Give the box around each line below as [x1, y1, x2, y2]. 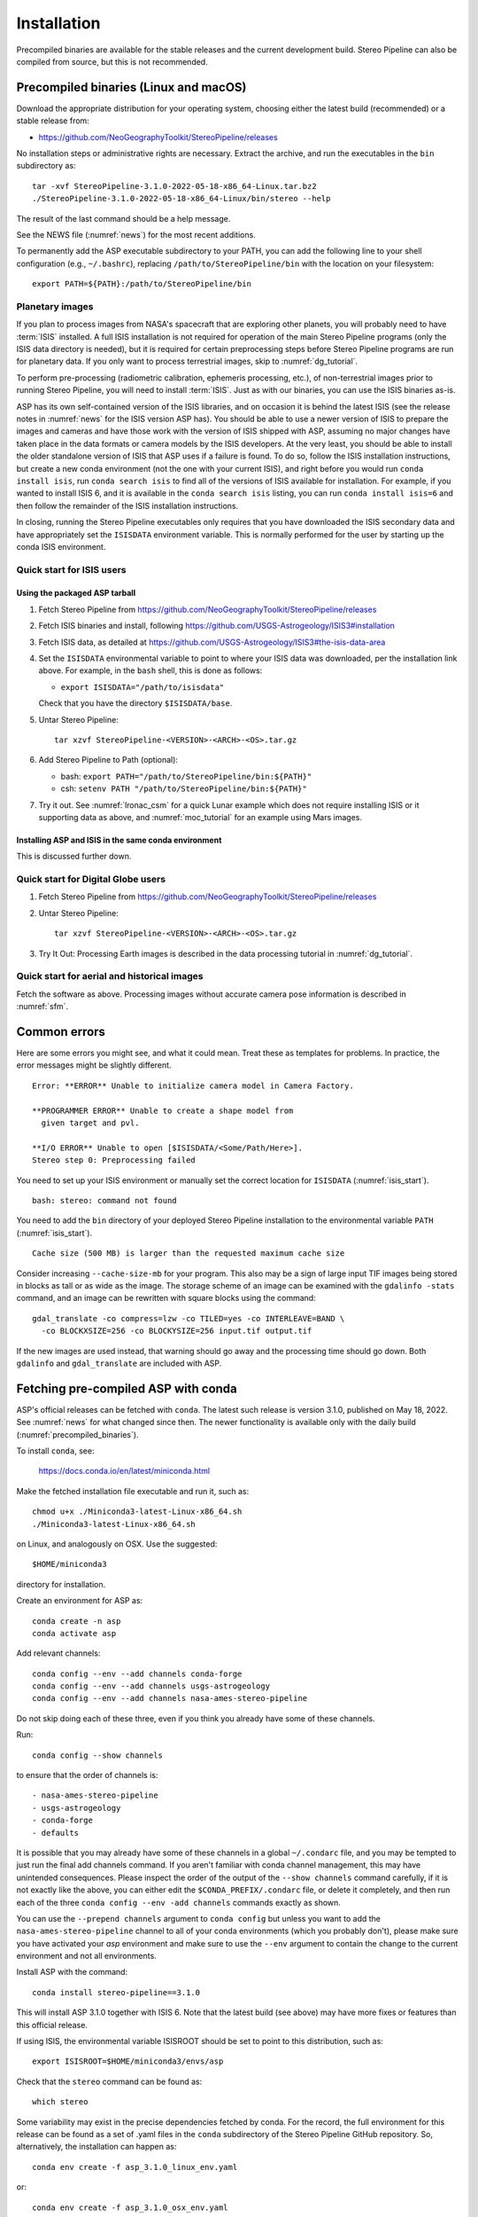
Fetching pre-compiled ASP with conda [16, 1381, 238, 1396]
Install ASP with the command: [16, 1967, 128, 1978]
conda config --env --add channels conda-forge [32, 1668, 243, 1679]
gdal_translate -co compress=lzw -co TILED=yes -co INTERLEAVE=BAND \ [32, 1313, 345, 1323]
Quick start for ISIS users [16, 563, 127, 576]
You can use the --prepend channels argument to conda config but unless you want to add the [16, 1913, 381, 1923]
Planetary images [16, 300, 94, 312]
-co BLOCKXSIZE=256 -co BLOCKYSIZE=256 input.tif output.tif [41, 1326, 312, 1336]
